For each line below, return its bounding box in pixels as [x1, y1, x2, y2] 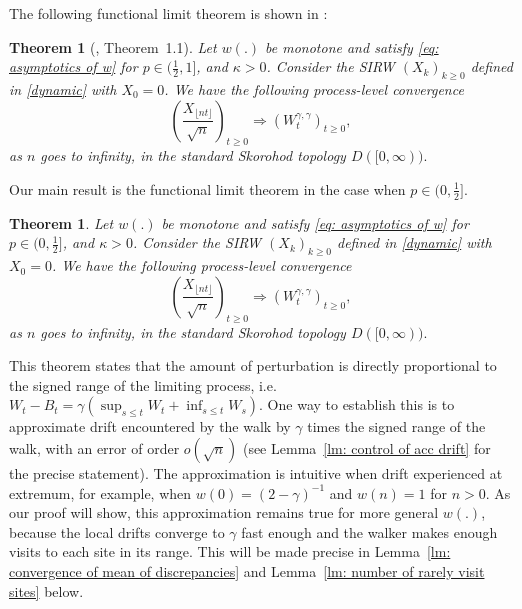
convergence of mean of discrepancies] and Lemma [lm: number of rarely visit [9, 560, 485, 581]
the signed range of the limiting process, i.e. [9, 374, 277, 395]
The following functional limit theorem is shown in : [9, 3, 328, 23]
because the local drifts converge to [9, 521, 225, 542]
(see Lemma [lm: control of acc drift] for [242, 437, 491, 458]
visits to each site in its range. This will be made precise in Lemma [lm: [9, 541, 451, 562]
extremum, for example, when [9, 482, 192, 503]
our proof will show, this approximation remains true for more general [9, 502, 439, 523]
